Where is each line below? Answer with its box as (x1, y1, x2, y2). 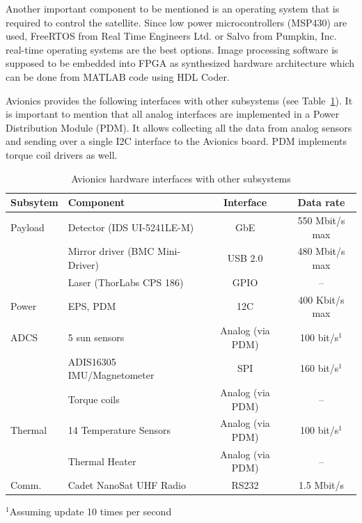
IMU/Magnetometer (68, 368, 155, 382)
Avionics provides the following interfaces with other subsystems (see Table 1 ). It (6, 93, 353, 107)
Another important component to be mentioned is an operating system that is (6, 1, 340, 15)
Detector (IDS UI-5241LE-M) (68, 219, 194, 234)
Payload (10, 219, 45, 234)
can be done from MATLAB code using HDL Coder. (6, 69, 230, 84)
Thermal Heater (68, 453, 136, 468)
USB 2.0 (227, 251, 263, 265)
